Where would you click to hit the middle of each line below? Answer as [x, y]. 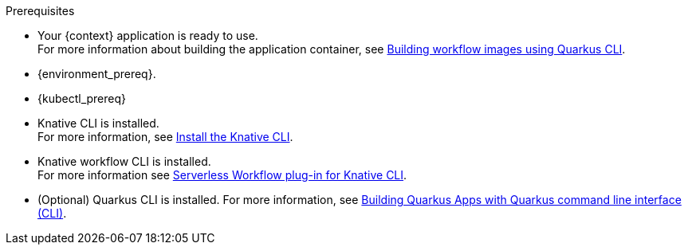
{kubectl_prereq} [82, 98]
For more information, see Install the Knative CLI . [165, 137]
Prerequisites [40, 11]
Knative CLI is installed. [98, 123]
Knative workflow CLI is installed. [124, 161]
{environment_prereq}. [97, 74]
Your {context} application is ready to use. [148, 35]
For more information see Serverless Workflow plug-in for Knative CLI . [222, 175]
